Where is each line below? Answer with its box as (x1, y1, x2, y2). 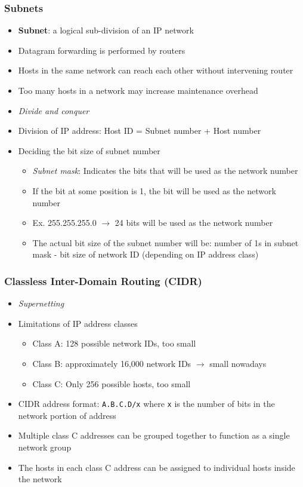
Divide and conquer (18, 104, 89, 117)
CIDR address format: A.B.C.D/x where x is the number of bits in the (18, 397, 275, 410)
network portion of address (18, 409, 116, 421)
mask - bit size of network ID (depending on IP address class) (32, 248, 259, 261)
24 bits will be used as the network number (115, 216, 273, 229)
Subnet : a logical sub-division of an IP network (18, 24, 194, 36)
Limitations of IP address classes (18, 317, 138, 329)
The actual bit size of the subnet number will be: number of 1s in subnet (32, 236, 299, 249)
